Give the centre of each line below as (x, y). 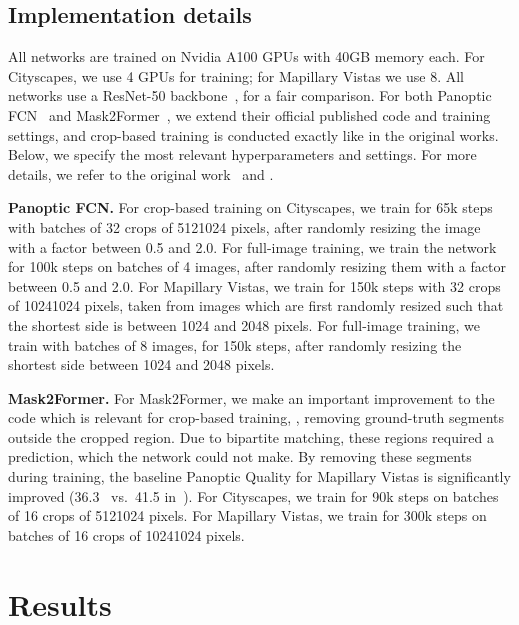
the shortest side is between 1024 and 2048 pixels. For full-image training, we (244, 324)
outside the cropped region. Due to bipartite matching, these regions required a (251, 436)
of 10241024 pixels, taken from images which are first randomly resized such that (256, 305)
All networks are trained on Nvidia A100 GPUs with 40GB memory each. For (246, 56)
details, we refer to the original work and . (141, 173)
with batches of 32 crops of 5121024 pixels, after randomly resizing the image (244, 226)
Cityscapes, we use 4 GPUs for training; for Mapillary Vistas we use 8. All (236, 75)
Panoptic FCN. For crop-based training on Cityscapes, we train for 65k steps (250, 207)
